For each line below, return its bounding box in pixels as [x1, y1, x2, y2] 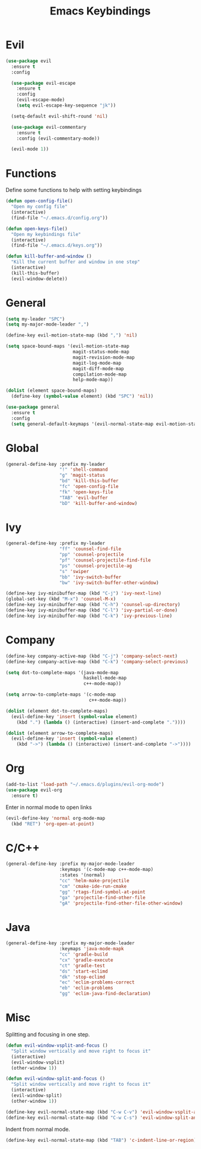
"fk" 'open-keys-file [59, 489, 113, 495]
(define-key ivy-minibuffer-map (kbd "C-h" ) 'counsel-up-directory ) [5, 602, 181, 608]
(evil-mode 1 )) [11, 146, 49, 152]
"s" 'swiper [59, 568, 89, 574]
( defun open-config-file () [5, 198, 73, 204]
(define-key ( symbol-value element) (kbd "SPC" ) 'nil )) [11, 393, 154, 400]
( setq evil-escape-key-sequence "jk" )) [16, 102, 116, 109]
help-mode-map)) [72, 377, 113, 383]
